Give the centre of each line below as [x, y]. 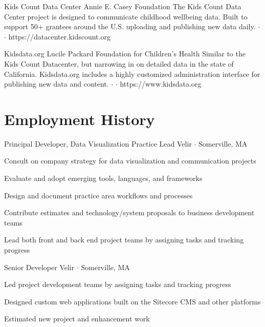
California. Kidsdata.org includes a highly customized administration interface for [132, 74]
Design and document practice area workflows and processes [98, 195]
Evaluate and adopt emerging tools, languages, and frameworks [103, 178]
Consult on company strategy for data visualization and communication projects [130, 161]
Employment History [80, 119]
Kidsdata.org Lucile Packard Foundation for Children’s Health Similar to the [125, 54]
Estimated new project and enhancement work [77, 319]
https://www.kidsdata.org [161, 84]
